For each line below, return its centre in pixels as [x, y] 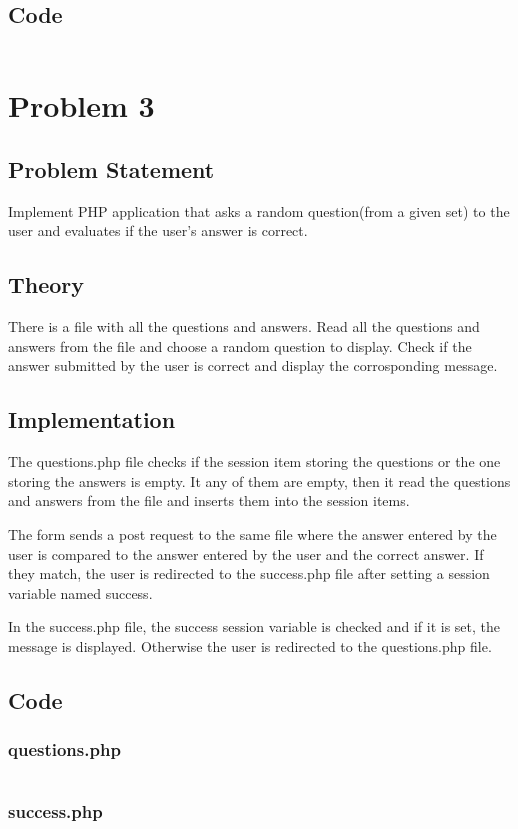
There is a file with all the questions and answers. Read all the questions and [244, 326]
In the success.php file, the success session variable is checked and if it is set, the [254, 626]
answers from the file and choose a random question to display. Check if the [240, 345]
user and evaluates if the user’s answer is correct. [158, 230]
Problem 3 [81, 105]
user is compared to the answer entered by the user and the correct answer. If [246, 553]
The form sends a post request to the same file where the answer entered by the [252, 533]
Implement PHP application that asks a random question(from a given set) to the [259, 210]
